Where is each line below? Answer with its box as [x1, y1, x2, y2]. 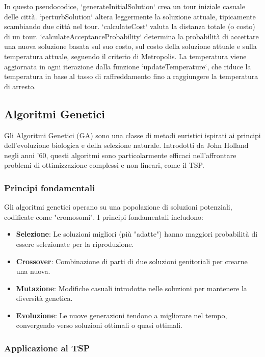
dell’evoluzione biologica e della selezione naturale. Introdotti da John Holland [4, 140, 249, 150]
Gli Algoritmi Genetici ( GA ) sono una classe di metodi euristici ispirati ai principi [4, 130, 261, 140]
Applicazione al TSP [4, 342, 90, 354]
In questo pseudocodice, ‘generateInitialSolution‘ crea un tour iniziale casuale [4, 1, 245, 11]
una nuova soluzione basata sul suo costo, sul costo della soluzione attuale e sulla [4, 41, 257, 52]
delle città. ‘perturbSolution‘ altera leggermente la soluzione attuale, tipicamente [4, 11, 256, 21]
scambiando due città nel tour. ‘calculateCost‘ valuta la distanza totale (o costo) [4, 21, 255, 32]
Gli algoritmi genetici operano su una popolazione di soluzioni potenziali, [4, 201, 232, 212]
